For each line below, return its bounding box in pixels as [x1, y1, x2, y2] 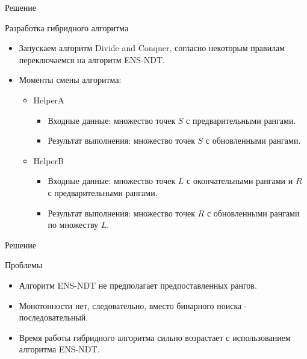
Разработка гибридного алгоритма [5, 21, 129, 34]
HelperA [33, 93, 64, 106]
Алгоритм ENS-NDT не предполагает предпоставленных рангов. [19, 278, 257, 291]
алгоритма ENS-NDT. [19, 343, 100, 355]
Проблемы [5, 259, 43, 271]
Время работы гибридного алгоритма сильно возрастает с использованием [19, 331, 291, 343]
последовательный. [19, 311, 88, 324]
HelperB [33, 154, 64, 167]
